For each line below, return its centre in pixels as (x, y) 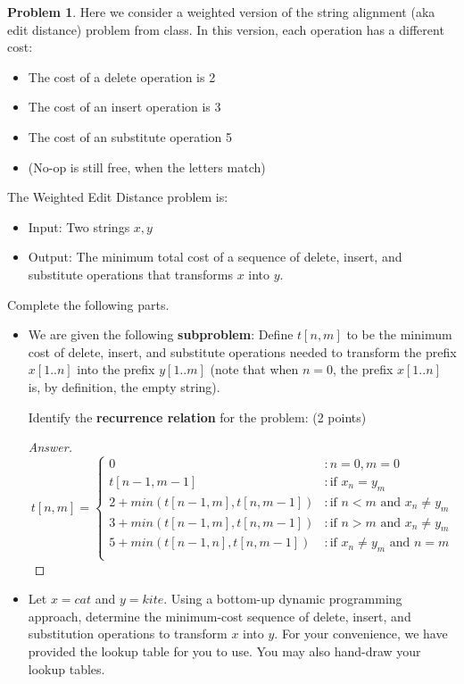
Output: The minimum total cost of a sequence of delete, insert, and (215, 257)
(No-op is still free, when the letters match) (147, 167)
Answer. (50, 447)
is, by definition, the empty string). (124, 386)
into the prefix (116, 369)
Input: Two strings (79, 226)
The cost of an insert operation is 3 (124, 107)
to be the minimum (399, 334)
